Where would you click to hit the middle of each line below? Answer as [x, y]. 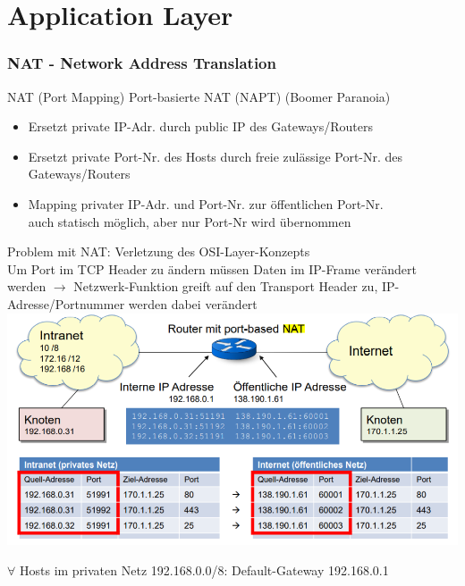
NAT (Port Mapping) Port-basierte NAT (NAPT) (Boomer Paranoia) [199, 96]
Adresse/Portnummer [66, 303]
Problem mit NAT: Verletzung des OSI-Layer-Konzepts [159, 251]
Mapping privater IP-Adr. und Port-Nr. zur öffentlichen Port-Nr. [206, 203]
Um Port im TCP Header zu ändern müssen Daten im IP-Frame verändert [212, 268]
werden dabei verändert [193, 303]
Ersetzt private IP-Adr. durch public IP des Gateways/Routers [201, 126]
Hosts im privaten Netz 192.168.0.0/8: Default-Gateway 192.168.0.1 [204, 569]
